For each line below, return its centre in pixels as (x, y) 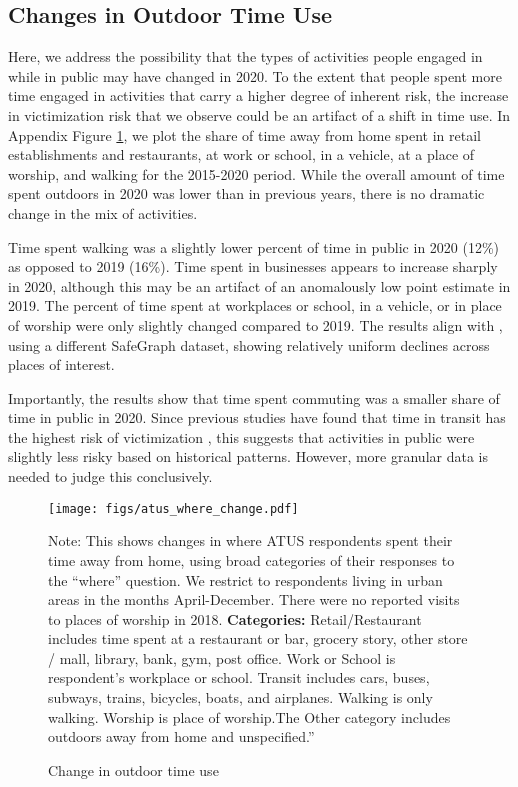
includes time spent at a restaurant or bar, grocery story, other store (258, 638)
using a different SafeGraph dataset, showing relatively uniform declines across (249, 344)
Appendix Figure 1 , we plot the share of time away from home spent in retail (244, 134)
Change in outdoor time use (133, 769)
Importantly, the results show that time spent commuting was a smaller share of (254, 397)
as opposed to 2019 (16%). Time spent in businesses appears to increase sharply (253, 266)
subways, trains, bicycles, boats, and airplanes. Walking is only (240, 697)
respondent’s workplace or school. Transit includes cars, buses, (239, 677)
